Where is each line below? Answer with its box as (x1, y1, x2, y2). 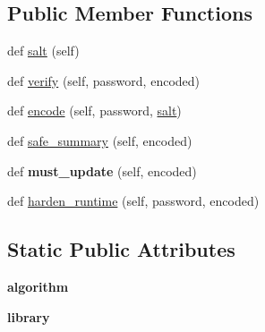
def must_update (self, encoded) (7, 161, 197, 180)
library (7, 307, 50, 326)
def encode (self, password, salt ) (7, 101, 182, 120)
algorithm (7, 277, 69, 295)
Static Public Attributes (7, 235, 235, 263)
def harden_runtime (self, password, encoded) (7, 192, 260, 210)
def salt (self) (7, 41, 80, 60)
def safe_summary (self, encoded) (7, 131, 192, 149)
